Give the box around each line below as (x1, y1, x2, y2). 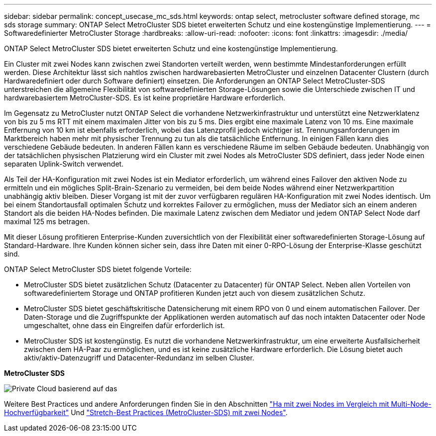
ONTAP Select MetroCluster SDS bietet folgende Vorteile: (4, 265, 192, 273)
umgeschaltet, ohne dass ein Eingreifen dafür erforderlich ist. (24, 321, 225, 330)
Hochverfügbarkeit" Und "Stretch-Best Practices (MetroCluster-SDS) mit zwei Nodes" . (4, 408, 288, 417)
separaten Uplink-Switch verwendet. (4, 160, 124, 168)
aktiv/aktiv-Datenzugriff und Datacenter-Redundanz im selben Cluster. (24, 353, 254, 362)
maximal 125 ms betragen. (4, 217, 90, 226)
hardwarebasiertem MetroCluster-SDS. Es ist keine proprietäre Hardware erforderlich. (4, 93, 286, 102)
